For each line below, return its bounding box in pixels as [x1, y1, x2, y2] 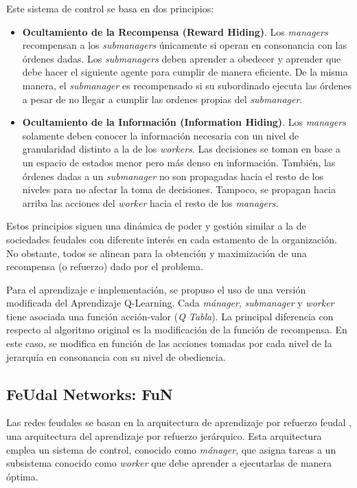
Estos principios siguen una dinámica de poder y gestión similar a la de [6, 219, 306, 233]
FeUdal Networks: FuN [6, 383, 173, 404]
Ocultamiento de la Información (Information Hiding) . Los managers [22, 115, 346, 129]
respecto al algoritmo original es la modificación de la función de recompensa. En [6, 322, 347, 337]
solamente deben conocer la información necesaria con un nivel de [22, 128, 299, 142]
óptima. [6, 469, 38, 483]
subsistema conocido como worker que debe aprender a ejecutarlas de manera [6, 456, 332, 470]
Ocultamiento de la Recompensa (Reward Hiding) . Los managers [22, 24, 328, 38]
